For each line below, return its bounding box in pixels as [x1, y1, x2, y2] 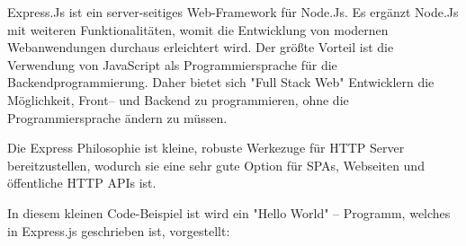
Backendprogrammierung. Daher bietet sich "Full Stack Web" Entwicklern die [7, 73, 435, 92]
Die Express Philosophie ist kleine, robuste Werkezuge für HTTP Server [7, 138, 405, 157]
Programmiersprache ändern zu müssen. [7, 108, 228, 127]
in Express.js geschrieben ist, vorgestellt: [7, 221, 230, 240]
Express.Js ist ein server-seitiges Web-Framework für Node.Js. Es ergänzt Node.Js [7, 3, 459, 21]
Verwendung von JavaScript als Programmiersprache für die [7, 55, 337, 74]
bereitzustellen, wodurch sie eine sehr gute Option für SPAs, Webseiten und [7, 155, 425, 174]
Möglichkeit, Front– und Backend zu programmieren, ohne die [7, 90, 349, 109]
